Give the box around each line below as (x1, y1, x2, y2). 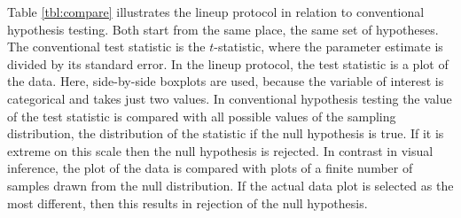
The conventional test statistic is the (7, 37, 206, 56)
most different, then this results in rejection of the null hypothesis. (7, 193, 368, 212)
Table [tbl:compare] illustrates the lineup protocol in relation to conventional (7, 3, 425, 20)
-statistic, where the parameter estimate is (214, 37, 443, 56)
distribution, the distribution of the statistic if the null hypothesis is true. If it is (7, 124, 444, 143)
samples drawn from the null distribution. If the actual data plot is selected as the (7, 175, 454, 194)
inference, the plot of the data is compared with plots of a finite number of (7, 159, 413, 177)
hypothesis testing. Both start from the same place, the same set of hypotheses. (7, 19, 439, 38)
